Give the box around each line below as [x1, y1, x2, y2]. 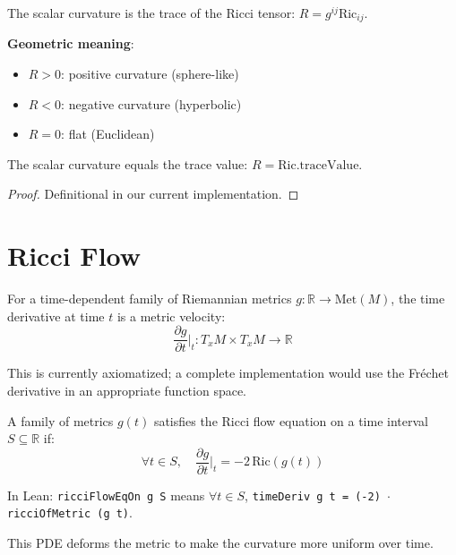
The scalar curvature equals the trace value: [7, 154, 248, 173]
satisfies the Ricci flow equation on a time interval [153, 411, 428, 430]
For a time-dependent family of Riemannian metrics [7, 289, 292, 308]
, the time [391, 289, 445, 308]
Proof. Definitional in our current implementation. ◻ [7, 184, 299, 203]
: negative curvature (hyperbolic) [61, 94, 242, 113]
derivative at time [7, 306, 105, 325]
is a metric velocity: [116, 306, 226, 325]
